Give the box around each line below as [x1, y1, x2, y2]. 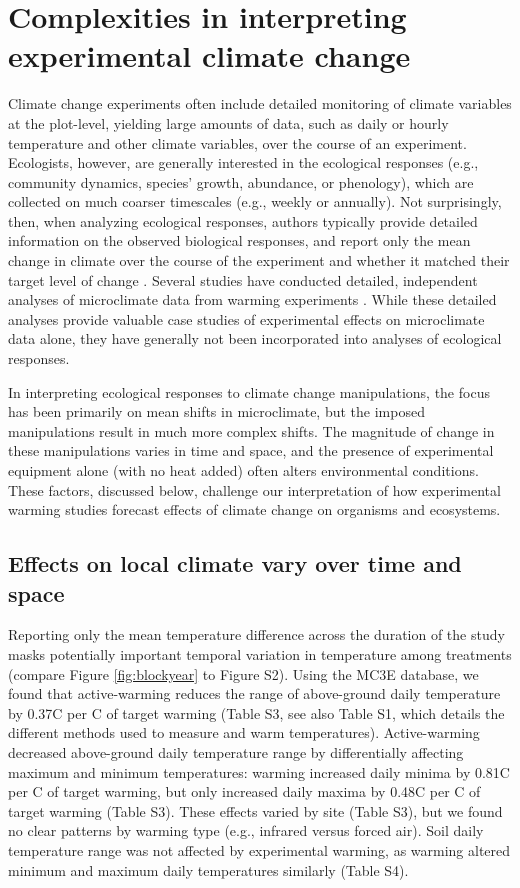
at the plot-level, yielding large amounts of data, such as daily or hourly [8, 112, 449, 133]
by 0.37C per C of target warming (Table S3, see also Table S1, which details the [8, 702, 505, 723]
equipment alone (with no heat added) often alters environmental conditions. [8, 460, 479, 480]
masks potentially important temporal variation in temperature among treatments [8, 643, 512, 664]
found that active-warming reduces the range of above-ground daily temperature [8, 683, 501, 704]
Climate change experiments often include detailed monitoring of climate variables [8, 93, 512, 114]
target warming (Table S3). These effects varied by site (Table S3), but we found [8, 800, 503, 821]
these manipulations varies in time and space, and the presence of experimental [8, 440, 494, 461]
